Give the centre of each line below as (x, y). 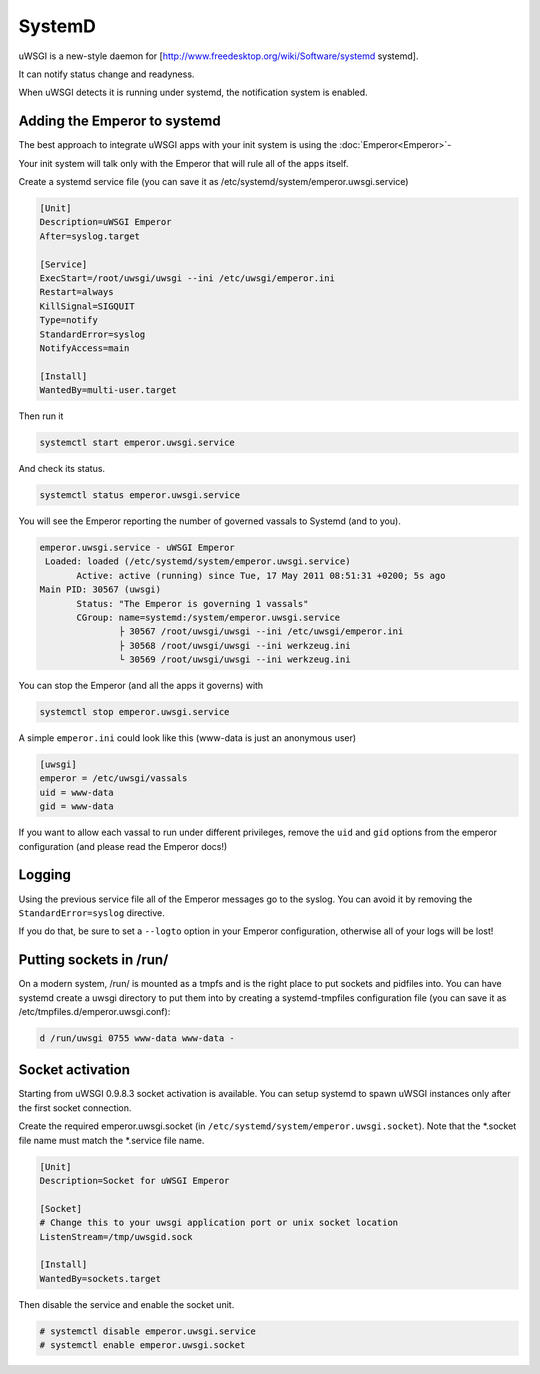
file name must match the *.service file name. (111, 1140)
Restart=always (76, 292)
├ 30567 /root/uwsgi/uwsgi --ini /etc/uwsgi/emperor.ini (261, 631)
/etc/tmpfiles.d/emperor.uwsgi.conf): (94, 1011)
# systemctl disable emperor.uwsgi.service (148, 1331)
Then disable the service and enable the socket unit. (126, 1304)
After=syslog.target (89, 236)
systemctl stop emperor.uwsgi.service (134, 712)
